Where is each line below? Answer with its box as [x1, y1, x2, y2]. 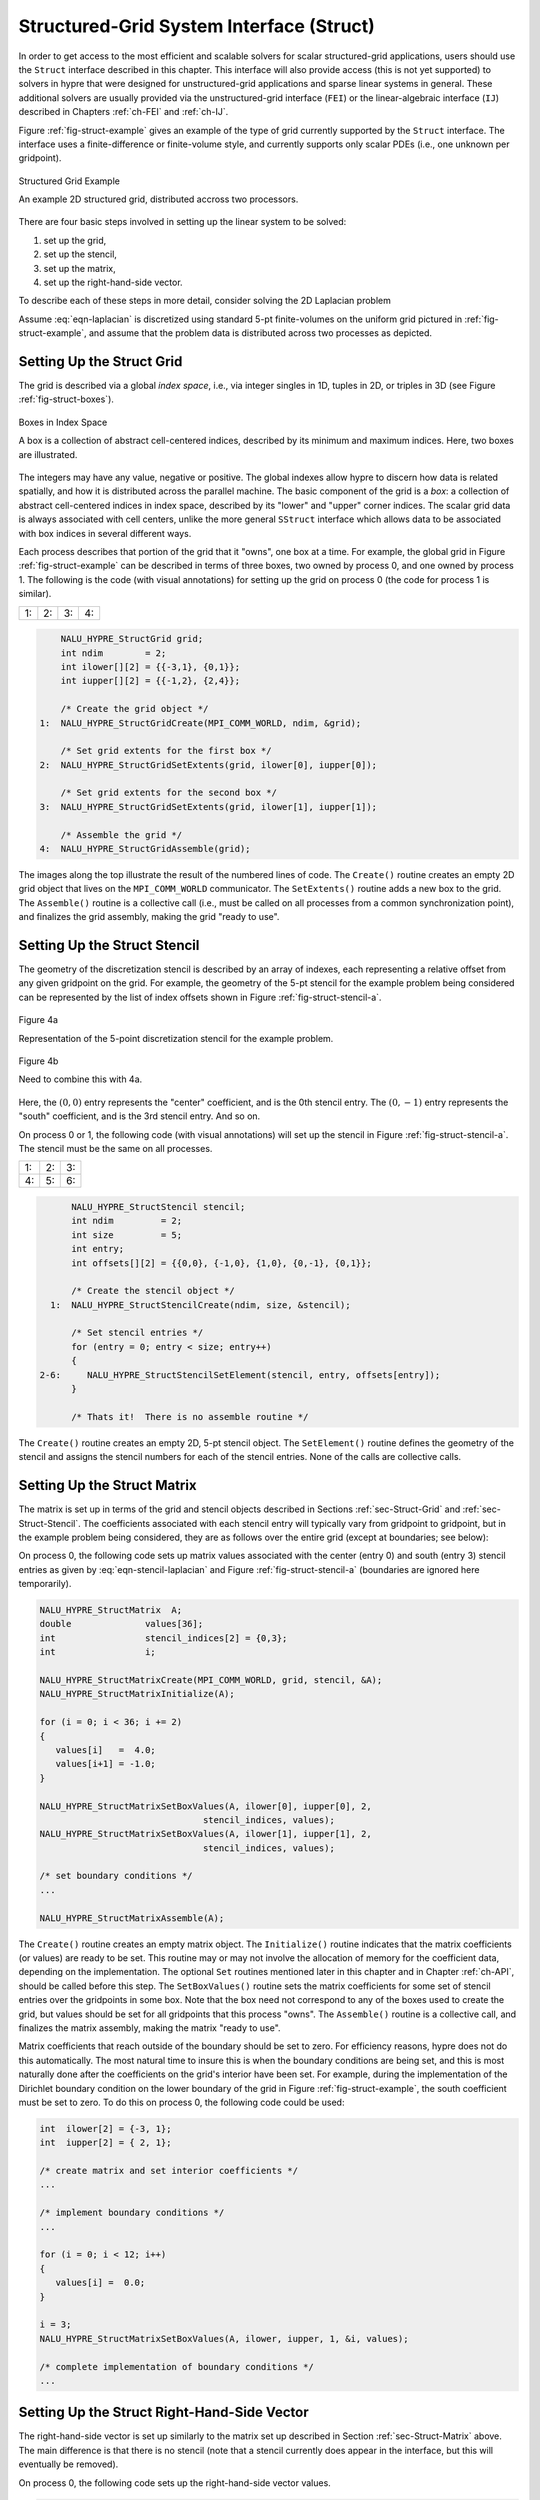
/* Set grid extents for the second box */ [60, 787, 277, 799]
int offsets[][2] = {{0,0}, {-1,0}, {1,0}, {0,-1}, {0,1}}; [71, 1257, 372, 1269]
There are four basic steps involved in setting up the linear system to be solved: [18, 216, 347, 228]
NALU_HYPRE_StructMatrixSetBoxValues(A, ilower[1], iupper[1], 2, [39, 1828, 372, 1840]
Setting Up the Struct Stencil [18, 936, 200, 954]
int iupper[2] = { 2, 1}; [39, 2137, 172, 2149]
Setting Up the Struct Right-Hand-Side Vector [18, 2404, 309, 2421]
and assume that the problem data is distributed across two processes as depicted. [88, 327, 433, 339]
